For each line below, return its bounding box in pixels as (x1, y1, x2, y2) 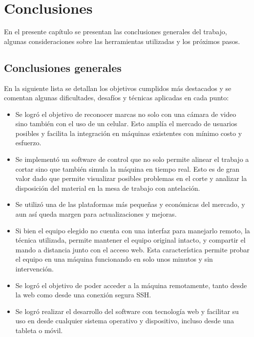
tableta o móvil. (15, 325, 63, 335)
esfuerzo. (15, 137, 42, 148)
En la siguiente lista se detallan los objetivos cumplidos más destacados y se (4, 83, 232, 93)
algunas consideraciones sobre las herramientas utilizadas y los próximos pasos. (4, 36, 240, 46)
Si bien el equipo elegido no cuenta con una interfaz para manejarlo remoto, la (15, 225, 250, 235)
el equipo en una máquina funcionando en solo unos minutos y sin (15, 254, 213, 264)
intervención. (15, 264, 54, 274)
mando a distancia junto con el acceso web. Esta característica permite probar (15, 244, 250, 254)
